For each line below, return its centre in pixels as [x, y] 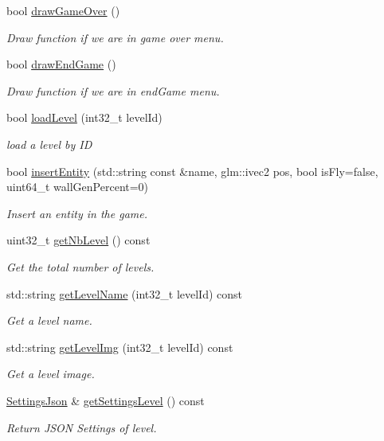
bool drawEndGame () [61, 64]
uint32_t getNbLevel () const [78, 240]
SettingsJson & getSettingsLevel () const [106, 400]
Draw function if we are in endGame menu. [113, 90]
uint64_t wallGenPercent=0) [78, 187]
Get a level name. [49, 320]
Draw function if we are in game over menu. [115, 37]
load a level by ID [49, 144]
